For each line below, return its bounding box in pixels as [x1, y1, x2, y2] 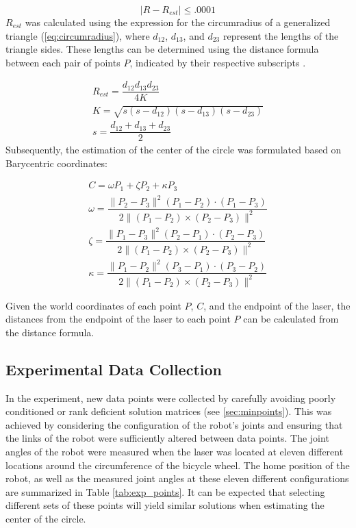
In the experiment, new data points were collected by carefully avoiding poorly [5, 390, 336, 405]
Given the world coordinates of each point [5, 298, 181, 312]
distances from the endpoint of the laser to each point [5, 312, 231, 326]
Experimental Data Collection [5, 358, 222, 379]
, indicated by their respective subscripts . [129, 55, 306, 69]
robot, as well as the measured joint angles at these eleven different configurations [5, 471, 349, 486]
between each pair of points [5, 55, 120, 69]
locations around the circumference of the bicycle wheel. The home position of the [5, 457, 350, 472]
